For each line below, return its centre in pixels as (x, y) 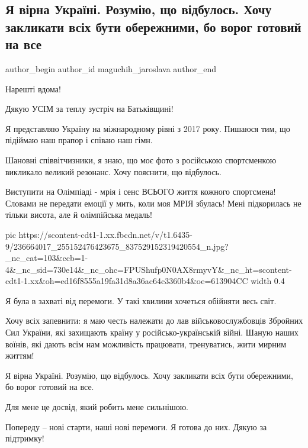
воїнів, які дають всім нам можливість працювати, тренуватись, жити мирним (146, 344)
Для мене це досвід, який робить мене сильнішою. (97, 407)
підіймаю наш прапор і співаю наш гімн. (79, 140)
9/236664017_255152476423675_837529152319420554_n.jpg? (117, 246)
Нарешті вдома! (33, 88)
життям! (20, 355)
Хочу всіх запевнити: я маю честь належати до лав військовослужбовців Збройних (154, 320)
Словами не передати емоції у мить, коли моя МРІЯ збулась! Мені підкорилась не (153, 203)
